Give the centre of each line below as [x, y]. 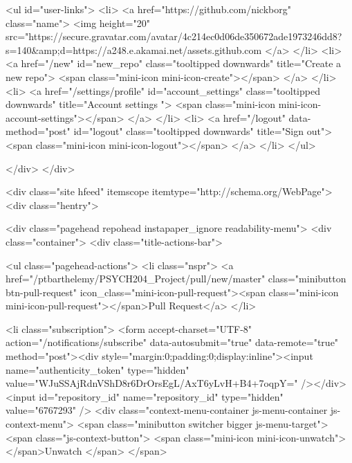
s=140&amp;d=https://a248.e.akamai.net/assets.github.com [134, 49]
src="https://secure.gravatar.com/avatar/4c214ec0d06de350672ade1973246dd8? [174, 36]
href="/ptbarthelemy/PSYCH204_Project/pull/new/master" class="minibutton [176, 279]
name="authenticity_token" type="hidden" [98, 369]
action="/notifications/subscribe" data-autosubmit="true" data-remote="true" [172, 342]
